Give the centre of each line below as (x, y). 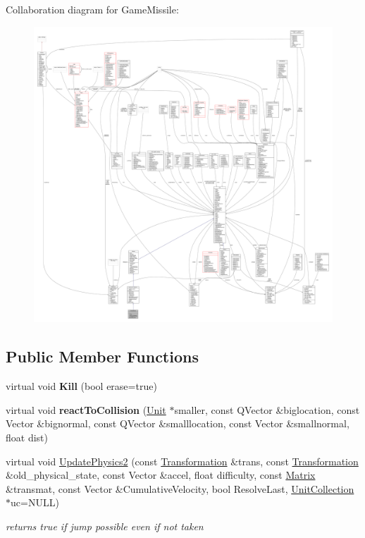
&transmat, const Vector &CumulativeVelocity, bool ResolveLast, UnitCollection (180, 488)
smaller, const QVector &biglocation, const (267, 409)
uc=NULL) (35, 502)
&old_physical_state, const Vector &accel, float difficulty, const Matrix (161, 475)
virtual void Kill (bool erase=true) (81, 386)
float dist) (27, 438)
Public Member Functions (102, 356)
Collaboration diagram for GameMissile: (92, 9)
